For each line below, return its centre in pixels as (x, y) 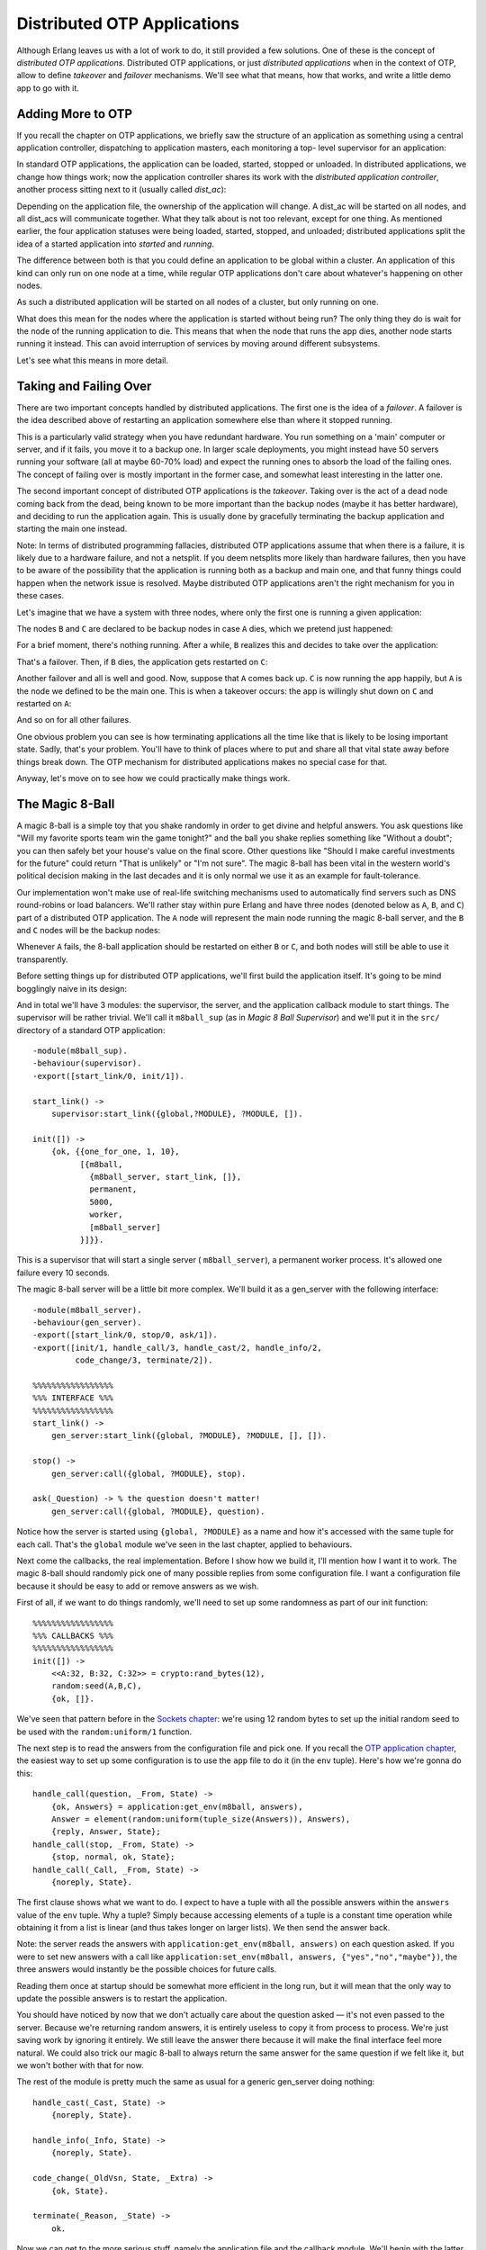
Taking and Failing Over (84, 386)
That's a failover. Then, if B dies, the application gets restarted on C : (142, 661)
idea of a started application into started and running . (116, 244)
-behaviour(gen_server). (87, 1322)
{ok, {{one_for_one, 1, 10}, (115, 1152)
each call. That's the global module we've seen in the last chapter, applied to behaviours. (184, 1544)
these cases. (40, 596)
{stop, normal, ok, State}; (113, 1857)
